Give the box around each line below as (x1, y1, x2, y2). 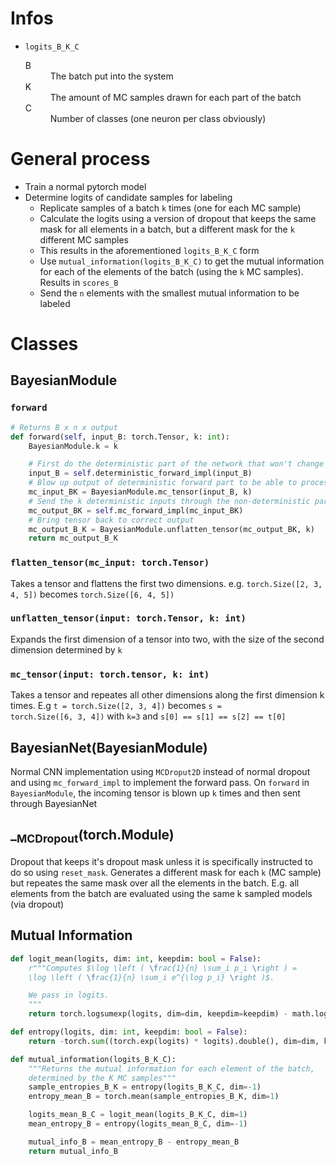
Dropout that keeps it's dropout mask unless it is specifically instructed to (10, 855, 313, 867)
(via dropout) (10, 898, 65, 910)
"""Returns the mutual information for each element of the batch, (28, 1063, 315, 1074)
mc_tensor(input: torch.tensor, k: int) (10, 668, 210, 680)
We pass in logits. (28, 990, 110, 1001)
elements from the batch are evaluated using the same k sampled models (10, 887, 313, 899)
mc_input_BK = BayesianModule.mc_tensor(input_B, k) (28, 487, 253, 497)
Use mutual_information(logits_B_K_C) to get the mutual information (39, 255, 325, 267)
